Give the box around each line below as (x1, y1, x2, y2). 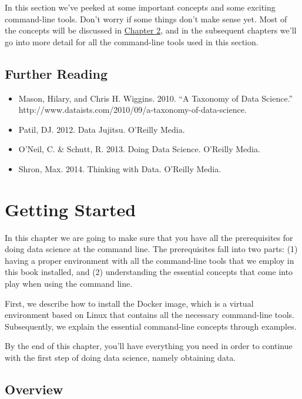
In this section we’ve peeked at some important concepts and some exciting (5, 1, 276, 13)
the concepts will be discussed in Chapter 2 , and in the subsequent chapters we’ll (5, 24, 297, 36)
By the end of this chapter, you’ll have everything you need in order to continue (5, 340, 293, 352)
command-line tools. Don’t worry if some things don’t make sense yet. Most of (5, 12, 287, 25)
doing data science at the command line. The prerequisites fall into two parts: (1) (5, 243, 298, 255)
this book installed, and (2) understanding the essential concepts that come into (5, 266, 293, 278)
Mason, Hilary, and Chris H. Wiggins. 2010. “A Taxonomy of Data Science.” (18, 92, 293, 104)
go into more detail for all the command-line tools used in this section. (5, 35, 259, 48)
